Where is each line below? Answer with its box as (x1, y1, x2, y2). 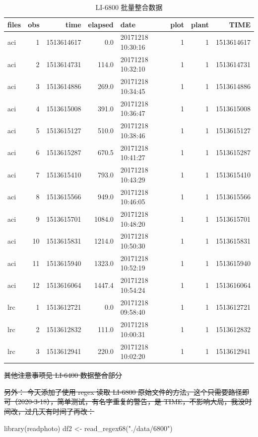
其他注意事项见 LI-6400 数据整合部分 (4, 370, 122, 380)
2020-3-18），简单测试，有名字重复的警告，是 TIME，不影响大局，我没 (17, 396, 245, 407)
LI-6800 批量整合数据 (95, 2, 163, 12)
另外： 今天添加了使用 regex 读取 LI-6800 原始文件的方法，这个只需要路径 (4, 386, 243, 397)
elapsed (88, 19, 114, 29)
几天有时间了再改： (31, 406, 94, 417)
